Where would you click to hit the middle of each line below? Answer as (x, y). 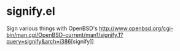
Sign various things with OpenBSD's (52, 28)
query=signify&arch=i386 (39, 41)
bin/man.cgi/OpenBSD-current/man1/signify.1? (65, 34)
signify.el (31, 11)
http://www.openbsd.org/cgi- (136, 28)
